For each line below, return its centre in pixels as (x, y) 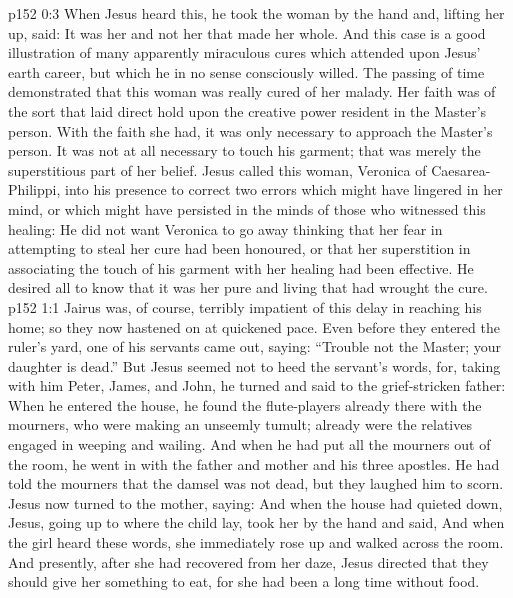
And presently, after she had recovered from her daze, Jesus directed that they (248, 561)
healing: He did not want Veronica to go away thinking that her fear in (225, 228)
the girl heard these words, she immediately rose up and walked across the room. (256, 542)
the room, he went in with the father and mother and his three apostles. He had (254, 463)
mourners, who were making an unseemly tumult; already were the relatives (240, 424)
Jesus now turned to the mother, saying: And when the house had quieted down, (255, 502)
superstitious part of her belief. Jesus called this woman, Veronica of (217, 169)
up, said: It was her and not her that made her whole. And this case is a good (247, 32)
